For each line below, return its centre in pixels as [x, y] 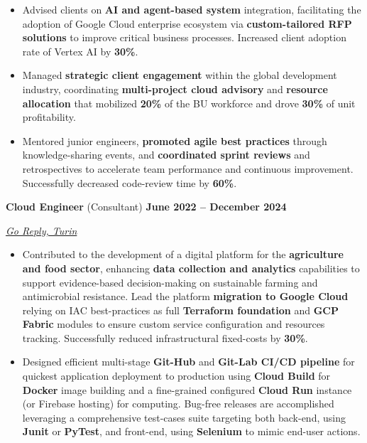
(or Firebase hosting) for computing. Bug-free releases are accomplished [178, 404]
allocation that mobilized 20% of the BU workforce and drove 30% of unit [189, 103]
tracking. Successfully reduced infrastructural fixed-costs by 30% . [165, 337]
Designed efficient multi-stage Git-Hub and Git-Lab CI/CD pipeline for [188, 362]
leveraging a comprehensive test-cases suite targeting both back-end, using [184, 417]
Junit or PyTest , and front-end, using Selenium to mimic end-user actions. [191, 431]
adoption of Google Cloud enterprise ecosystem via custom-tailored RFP [187, 23]
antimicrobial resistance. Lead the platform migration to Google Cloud [185, 296]
